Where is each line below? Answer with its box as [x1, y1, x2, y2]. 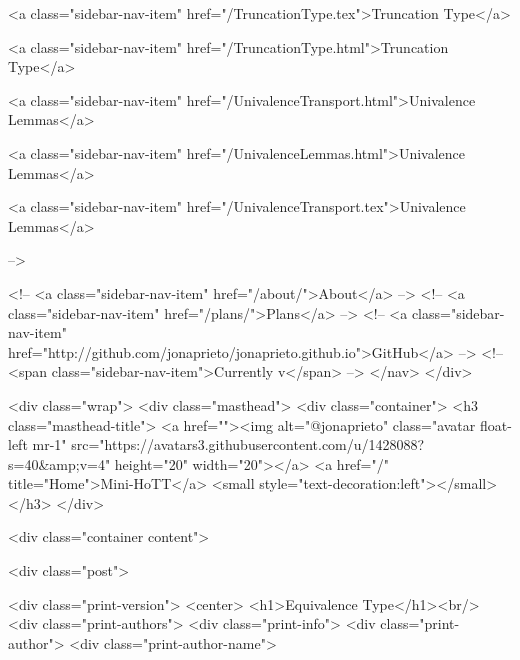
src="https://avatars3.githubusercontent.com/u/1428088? [71, 434, 425, 455]
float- [479, 414, 512, 435]
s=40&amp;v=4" [8, 453, 111, 474]
